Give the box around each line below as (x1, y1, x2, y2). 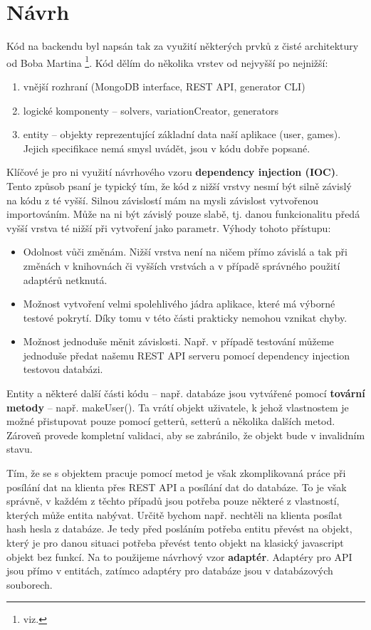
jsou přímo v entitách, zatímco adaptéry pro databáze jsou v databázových (6, 563, 333, 578)
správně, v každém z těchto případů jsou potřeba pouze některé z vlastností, (6, 493, 340, 508)
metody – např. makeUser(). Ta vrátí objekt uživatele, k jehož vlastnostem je (6, 399, 349, 414)
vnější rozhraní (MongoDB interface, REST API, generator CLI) (23, 78, 305, 93)
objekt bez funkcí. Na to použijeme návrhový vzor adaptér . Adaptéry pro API (6, 549, 352, 564)
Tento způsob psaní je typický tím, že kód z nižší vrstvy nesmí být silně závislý (6, 178, 352, 193)
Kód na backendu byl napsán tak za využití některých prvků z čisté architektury (6, 38, 359, 53)
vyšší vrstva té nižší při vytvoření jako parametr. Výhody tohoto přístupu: (6, 220, 331, 235)
